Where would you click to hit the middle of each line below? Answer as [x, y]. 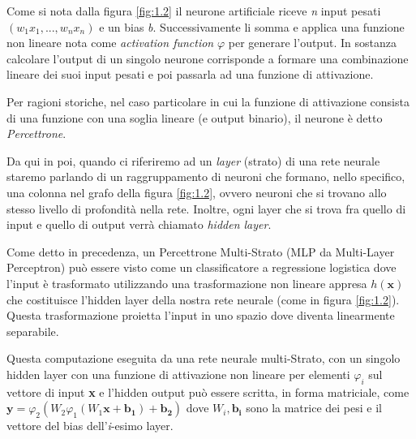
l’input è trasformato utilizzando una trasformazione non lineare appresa [187, 283]
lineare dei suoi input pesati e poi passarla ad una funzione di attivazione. [190, 74]
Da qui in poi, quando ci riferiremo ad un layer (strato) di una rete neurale [193, 160]
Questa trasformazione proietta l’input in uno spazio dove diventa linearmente [201, 315]
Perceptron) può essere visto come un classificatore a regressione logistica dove [202, 267]
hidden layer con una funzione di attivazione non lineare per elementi [178, 374]
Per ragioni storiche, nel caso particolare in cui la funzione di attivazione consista [208, 101]
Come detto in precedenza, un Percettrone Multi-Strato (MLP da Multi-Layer [201, 251]
